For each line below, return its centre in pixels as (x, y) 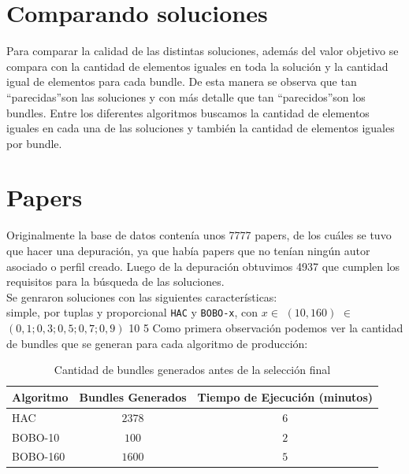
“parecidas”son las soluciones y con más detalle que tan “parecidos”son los (186, 96)
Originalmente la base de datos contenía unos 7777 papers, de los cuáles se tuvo (199, 235)
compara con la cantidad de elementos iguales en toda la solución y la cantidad (197, 66)
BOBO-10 (36, 437)
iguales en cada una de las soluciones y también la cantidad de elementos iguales (201, 128)
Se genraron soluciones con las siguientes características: (142, 296)
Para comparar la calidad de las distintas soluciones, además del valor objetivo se (203, 51)
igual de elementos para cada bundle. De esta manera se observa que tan (182, 81)
